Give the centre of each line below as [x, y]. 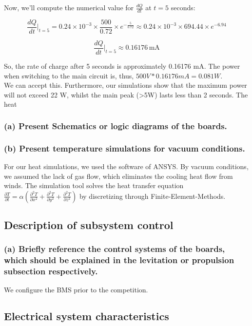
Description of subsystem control [89, 225]
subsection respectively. [51, 271]
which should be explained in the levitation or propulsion [119, 260]
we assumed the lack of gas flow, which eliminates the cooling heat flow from [118, 176]
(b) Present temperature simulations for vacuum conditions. [125, 148]
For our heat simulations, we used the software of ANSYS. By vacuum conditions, [126, 166]
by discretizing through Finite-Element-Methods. [152, 196]
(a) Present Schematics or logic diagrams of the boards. [116, 125]
